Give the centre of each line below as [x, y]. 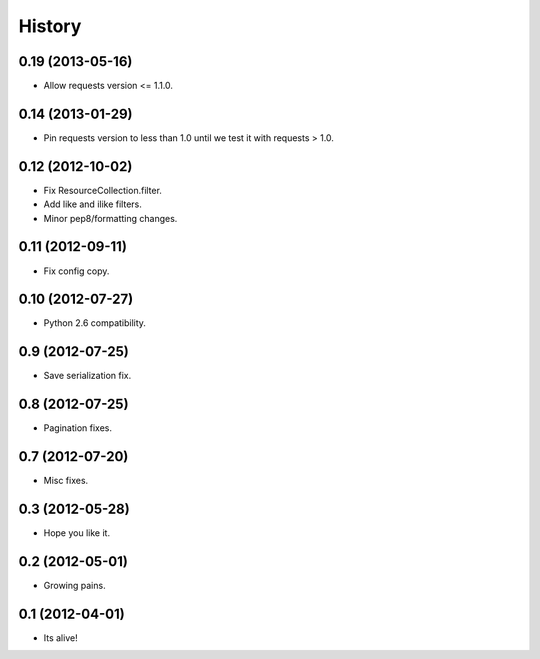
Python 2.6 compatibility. [95, 323]
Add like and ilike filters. [92, 204]
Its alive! [61, 637]
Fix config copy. [76, 271]
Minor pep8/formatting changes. [110, 218]
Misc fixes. [66, 481]
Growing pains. [74, 585]
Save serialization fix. [87, 376]
